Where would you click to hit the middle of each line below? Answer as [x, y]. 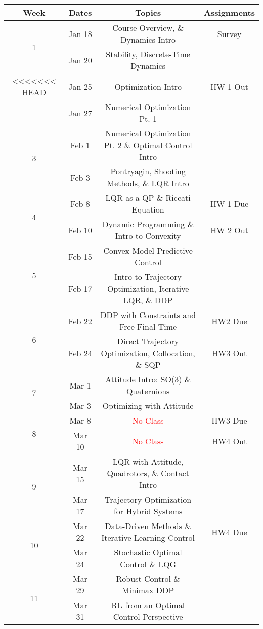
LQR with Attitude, [148, 461]
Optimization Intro [148, 86]
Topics [148, 12]
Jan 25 [80, 86]
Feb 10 [80, 230]
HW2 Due [229, 321]
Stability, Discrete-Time [148, 54]
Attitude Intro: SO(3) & [148, 379]
